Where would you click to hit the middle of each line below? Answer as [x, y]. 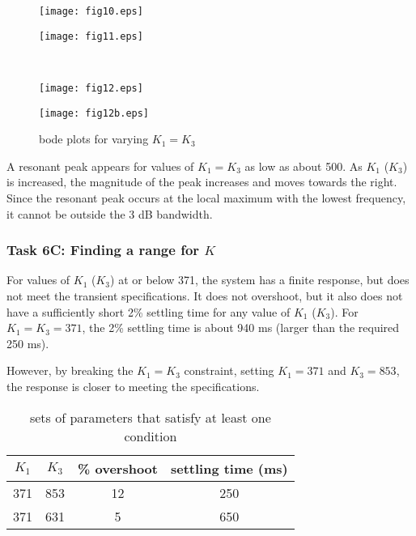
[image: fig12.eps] [91, 88]
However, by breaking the [70, 370]
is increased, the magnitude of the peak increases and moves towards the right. [202, 182]
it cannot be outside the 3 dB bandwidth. [110, 213]
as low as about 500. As [304, 166]
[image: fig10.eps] [91, 11]
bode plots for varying [94, 139]
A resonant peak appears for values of [100, 166]
